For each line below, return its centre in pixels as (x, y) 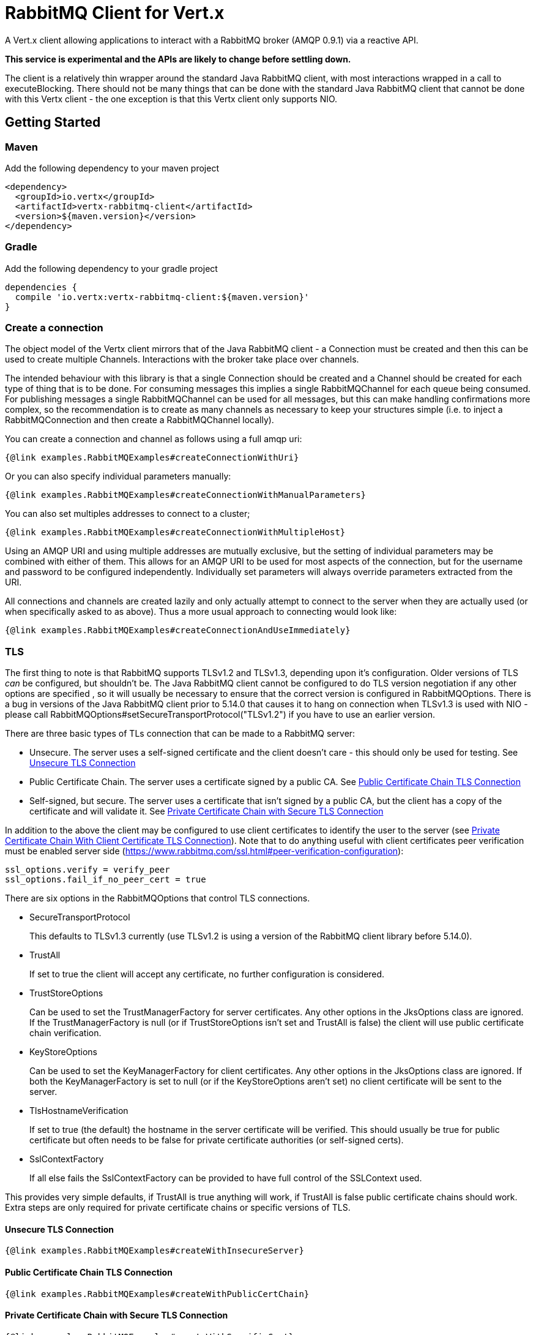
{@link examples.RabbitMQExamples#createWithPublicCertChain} (157, 1294)
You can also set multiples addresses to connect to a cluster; (128, 514)
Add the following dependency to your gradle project (111, 268)
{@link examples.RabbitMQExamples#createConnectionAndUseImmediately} (178, 630)
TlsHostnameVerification (79, 1111)
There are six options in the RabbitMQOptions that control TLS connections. (158, 898)
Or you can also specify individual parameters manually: (118, 476)
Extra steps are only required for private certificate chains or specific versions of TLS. (178, 1208)
